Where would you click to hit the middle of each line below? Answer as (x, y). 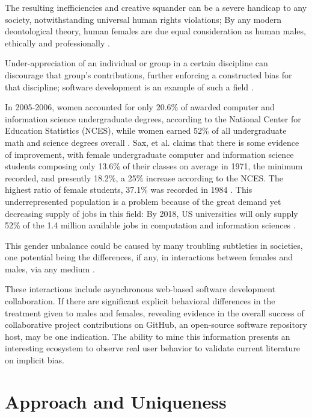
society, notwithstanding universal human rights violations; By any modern (143, 19)
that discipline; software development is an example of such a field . (129, 86)
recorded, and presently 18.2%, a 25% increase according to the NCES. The (144, 177)
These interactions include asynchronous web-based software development (140, 289)
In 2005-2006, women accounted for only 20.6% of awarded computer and (140, 107)
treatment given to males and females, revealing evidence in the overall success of (154, 312)
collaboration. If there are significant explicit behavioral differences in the (140, 301)
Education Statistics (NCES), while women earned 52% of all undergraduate (146, 130)
